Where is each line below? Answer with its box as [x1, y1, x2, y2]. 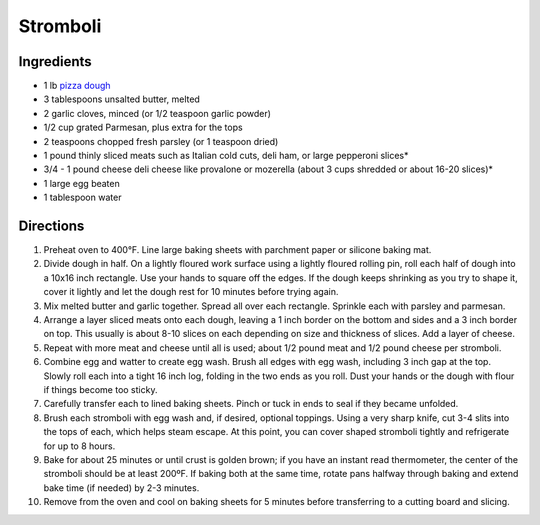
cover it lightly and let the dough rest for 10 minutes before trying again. [43, 286, 339, 298]
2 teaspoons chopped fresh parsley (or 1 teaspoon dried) [43, 135, 279, 147]
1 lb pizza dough [43, 80, 111, 92]
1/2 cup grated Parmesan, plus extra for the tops [43, 121, 244, 134]
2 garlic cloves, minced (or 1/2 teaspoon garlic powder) [43, 107, 272, 119]
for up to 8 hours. [43, 440, 116, 452]
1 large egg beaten [43, 177, 120, 189]
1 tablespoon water [43, 191, 122, 204]
